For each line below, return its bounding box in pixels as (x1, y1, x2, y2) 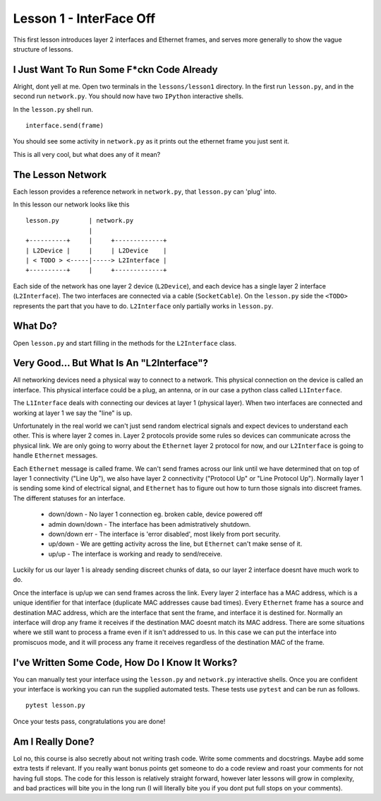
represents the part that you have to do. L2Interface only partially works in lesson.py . (13, 301, 274, 310)
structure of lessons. (13, 45, 73, 53)
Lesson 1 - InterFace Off (13, 11, 156, 26)
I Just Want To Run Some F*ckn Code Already (13, 64, 218, 76)
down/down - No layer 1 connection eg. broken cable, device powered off (48, 510, 262, 519)
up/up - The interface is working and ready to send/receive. (48, 549, 222, 558)
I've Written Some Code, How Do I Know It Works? (13, 656, 238, 668)
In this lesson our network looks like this (13, 200, 130, 209)
